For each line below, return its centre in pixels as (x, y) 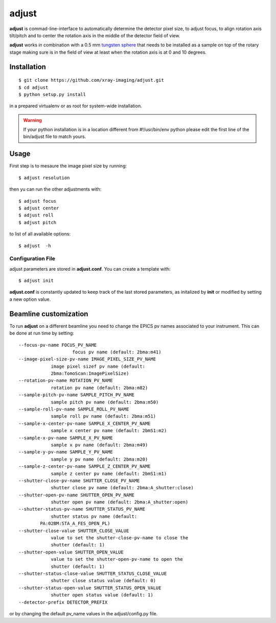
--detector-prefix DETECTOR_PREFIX (63, 602)
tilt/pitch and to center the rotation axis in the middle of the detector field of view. (95, 35)
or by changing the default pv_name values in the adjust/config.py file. (84, 613)
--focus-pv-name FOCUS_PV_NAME (58, 345)
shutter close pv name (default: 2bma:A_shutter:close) (122, 488)
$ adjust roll (36, 215)
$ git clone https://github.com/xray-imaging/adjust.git (91, 80)
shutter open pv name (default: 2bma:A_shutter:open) (120, 502)
